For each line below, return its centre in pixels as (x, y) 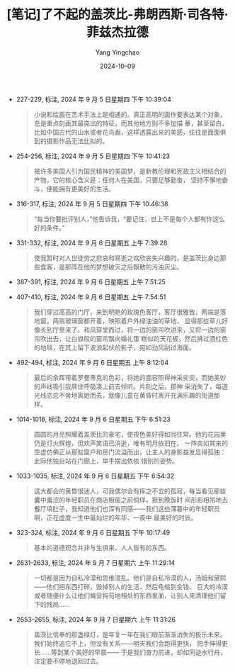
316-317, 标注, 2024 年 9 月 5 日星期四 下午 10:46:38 (92, 203)
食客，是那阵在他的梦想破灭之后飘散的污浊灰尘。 (111, 267)
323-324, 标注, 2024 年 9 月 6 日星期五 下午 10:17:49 (93, 532)
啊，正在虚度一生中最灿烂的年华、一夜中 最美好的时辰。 (115, 517)
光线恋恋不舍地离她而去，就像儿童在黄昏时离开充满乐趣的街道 (124, 395)
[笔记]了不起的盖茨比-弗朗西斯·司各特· (117, 15)
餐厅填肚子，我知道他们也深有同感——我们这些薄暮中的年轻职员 (127, 508)
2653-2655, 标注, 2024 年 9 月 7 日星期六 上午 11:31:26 (96, 619)
